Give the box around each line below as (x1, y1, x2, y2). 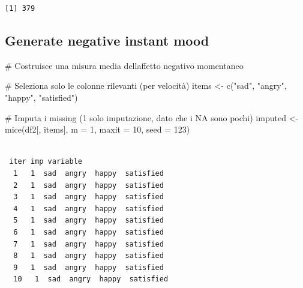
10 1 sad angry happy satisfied (13, 275, 169, 284)
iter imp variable (9, 157, 82, 166)
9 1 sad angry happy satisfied (13, 263, 164, 272)
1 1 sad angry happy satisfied (13, 169, 164, 178)
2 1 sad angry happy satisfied (13, 181, 164, 190)
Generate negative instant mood (5, 31, 209, 49)
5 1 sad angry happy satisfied (13, 216, 164, 225)
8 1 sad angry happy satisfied (13, 251, 164, 260)
